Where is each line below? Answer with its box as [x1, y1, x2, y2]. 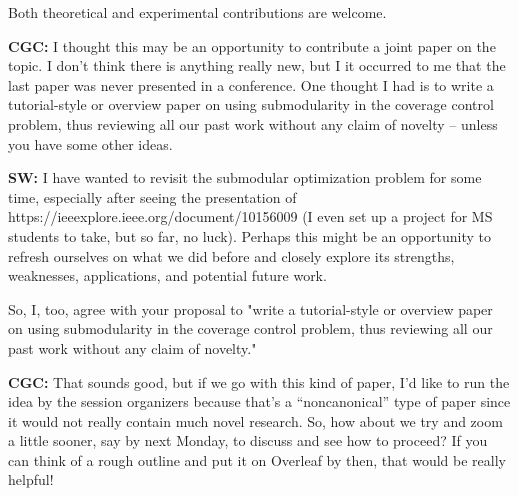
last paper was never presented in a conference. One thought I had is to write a [8, 74, 494, 95]
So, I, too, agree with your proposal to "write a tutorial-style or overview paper [8, 298, 493, 319]
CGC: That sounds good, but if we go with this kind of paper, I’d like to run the [8, 371, 510, 392]
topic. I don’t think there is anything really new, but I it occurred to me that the [8, 55, 506, 76]
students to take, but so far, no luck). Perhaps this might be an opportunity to [8, 225, 491, 246]
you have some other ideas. [8, 133, 173, 154]
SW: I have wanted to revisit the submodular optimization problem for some [8, 167, 482, 188]
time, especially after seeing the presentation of [8, 186, 297, 207]
